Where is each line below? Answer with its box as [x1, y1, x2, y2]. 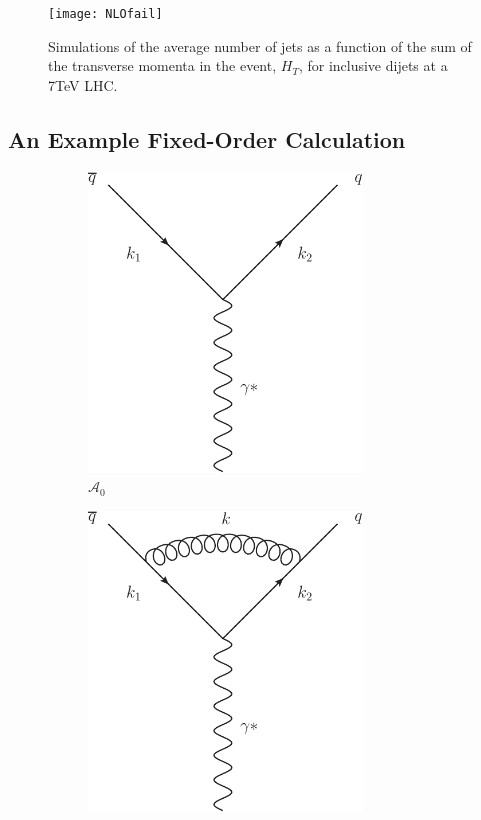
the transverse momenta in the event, [48, 55, 277, 76]
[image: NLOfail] [48, 7, 163, 21]
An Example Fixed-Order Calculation [8, 123, 406, 154]
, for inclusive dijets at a [298, 55, 448, 76]
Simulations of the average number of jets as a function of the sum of [48, 35, 472, 56]
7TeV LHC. [48, 74, 118, 95]
